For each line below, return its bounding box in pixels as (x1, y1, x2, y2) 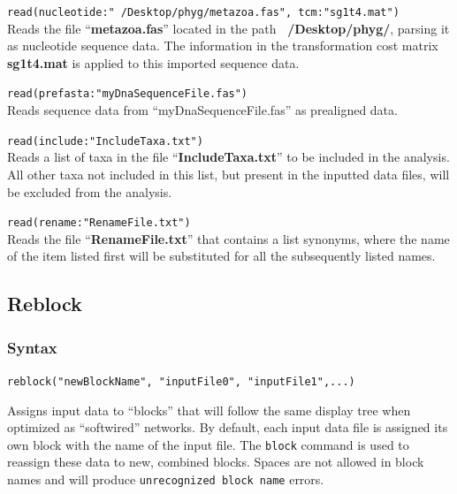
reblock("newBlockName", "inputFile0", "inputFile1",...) (7, 375, 355, 388)
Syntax (7, 336, 57, 358)
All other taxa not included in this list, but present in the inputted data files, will (7, 164, 450, 183)
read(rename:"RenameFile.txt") (7, 217, 191, 230)
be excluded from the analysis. (7, 182, 172, 201)
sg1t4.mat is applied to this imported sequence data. (7, 53, 300, 72)
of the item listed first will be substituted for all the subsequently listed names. (7, 247, 436, 265)
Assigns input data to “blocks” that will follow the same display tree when (7, 400, 411, 419)
